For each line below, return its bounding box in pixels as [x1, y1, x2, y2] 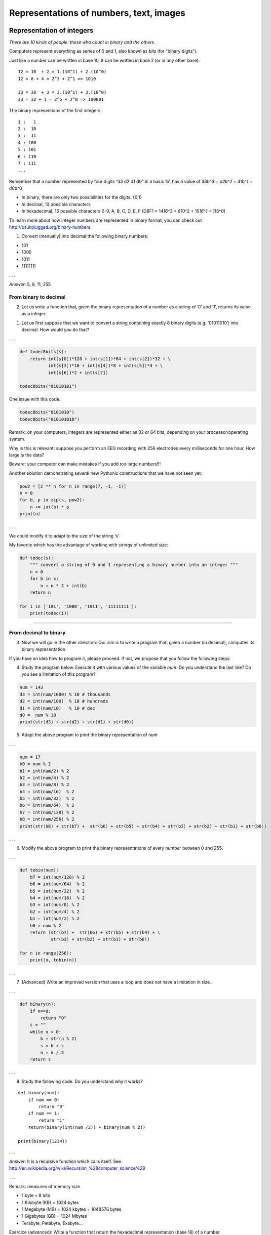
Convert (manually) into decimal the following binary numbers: [21, 233, 149, 239]
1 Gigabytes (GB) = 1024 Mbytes [21, 1213, 87, 1219]
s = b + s [40, 1043, 64, 1048]
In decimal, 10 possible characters [21, 201, 91, 207]
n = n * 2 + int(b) [40, 583, 87, 588]
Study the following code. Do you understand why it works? [21, 1078, 143, 1084]
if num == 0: [28, 1097, 60, 1103]
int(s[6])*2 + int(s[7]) [48, 370, 109, 375]
